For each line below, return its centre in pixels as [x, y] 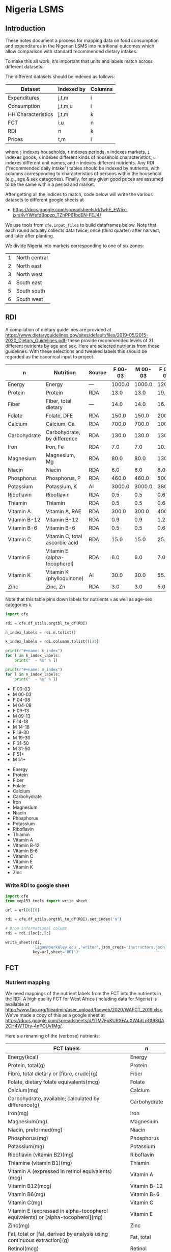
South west [30, 299]
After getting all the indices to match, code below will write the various [79, 194]
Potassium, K [61, 486]
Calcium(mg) [23, 1090]
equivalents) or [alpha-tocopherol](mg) [55, 1217]
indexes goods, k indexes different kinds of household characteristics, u [81, 157]
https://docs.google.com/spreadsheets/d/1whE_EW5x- [70, 210]
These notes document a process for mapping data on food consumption [82, 40]
